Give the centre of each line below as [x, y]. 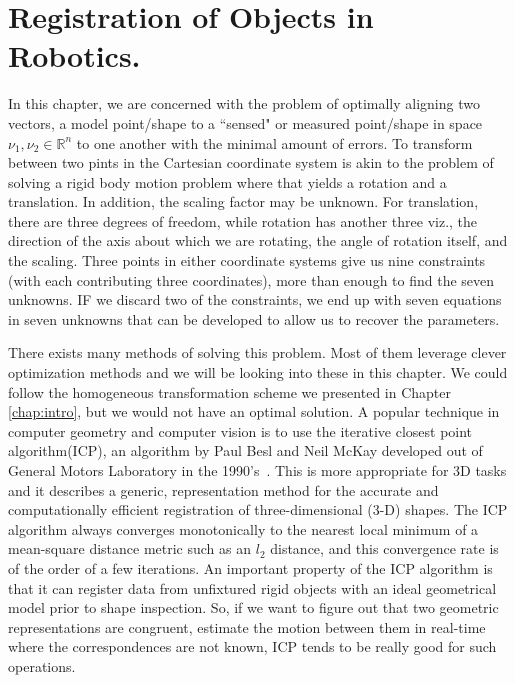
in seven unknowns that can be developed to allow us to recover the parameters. [254, 318]
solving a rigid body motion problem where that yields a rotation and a [227, 181]
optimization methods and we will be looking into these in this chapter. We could [258, 372]
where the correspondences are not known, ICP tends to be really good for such [252, 646]
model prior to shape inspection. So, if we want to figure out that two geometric [253, 607]
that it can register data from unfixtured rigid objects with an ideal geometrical [252, 587]
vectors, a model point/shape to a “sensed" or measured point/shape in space [245, 122]
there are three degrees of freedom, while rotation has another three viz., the [243, 220]
